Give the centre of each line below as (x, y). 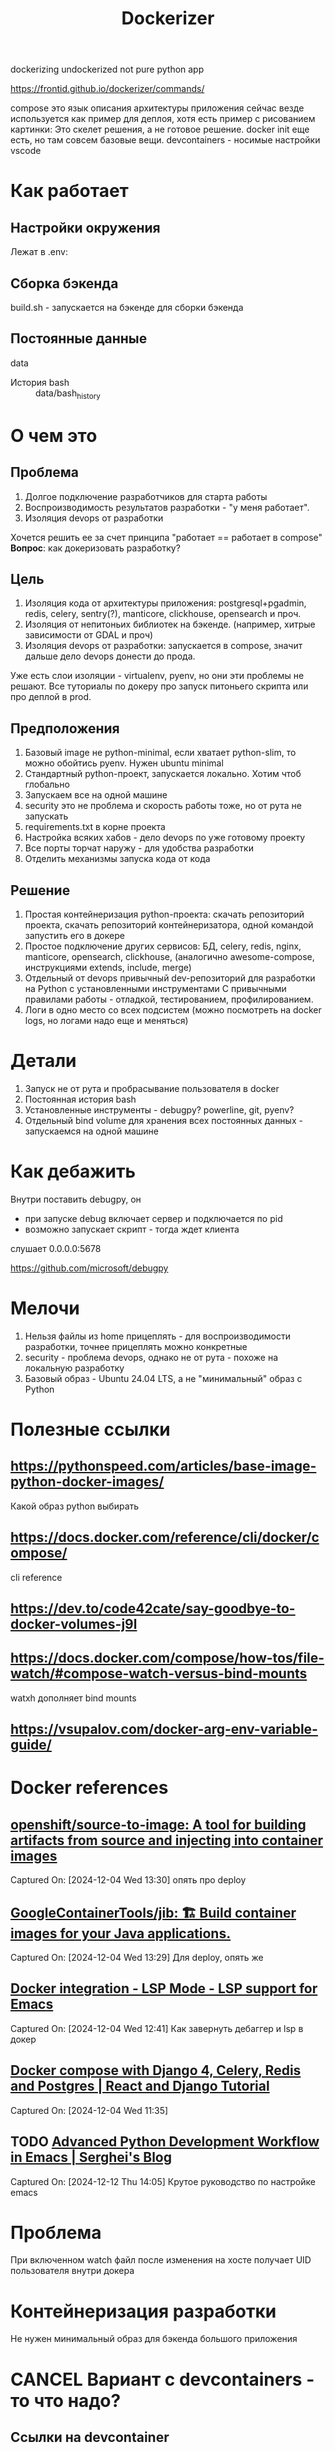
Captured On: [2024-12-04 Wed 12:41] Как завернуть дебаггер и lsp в (157, 2028)
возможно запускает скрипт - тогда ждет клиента (132, 1229)
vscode (26, 151)
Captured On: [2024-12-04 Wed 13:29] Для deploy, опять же (137, 1958)
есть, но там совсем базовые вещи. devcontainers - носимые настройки (165, 140)
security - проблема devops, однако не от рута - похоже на (151, 1357)
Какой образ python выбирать (75, 1506)
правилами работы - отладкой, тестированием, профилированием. (169, 999)
